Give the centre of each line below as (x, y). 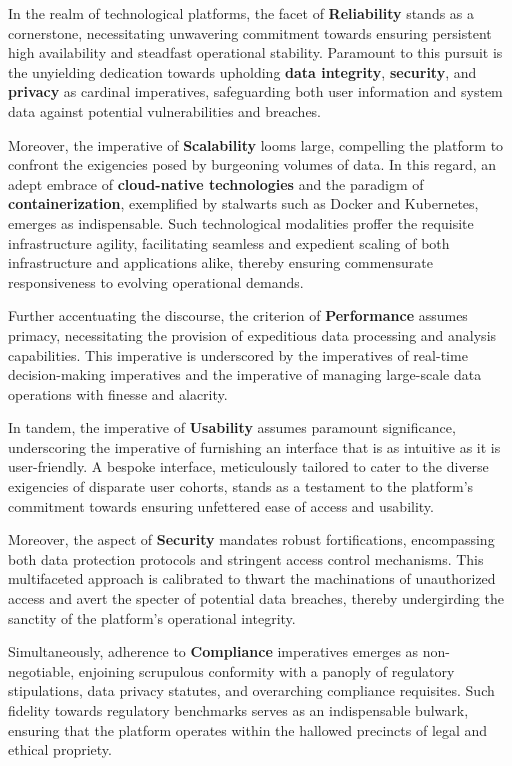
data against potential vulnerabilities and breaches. (165, 110)
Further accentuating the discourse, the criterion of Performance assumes (238, 315)
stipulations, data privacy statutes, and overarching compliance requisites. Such (251, 690)
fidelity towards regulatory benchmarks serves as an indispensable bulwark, (238, 710)
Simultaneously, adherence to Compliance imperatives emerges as (213, 651)
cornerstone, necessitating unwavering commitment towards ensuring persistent (250, 32)
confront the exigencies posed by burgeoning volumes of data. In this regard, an (252, 164)
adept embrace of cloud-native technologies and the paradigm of (216, 183)
